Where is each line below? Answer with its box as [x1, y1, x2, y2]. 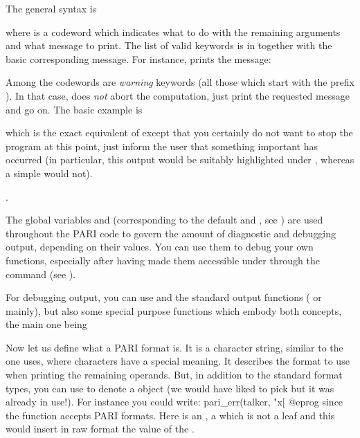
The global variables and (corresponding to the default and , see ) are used [6, 212, 323, 227]
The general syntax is [6, 1, 97, 15]
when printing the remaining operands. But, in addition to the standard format [6, 367, 343, 382]
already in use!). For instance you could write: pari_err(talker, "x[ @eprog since [6, 394, 343, 409]
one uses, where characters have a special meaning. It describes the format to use [6, 354, 350, 368]
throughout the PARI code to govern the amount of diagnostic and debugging [6, 226, 336, 240]
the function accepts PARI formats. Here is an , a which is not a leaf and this [6, 408, 335, 422]
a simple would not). [6, 165, 93, 180]
